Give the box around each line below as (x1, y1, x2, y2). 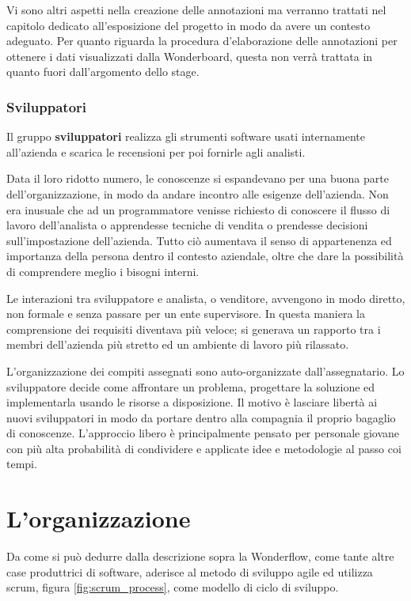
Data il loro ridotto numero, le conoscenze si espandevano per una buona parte (6, 170, 389, 187)
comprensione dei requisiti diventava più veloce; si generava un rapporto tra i (6, 320, 381, 337)
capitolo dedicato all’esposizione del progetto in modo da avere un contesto (6, 17, 371, 33)
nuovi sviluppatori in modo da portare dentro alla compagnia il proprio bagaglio (6, 409, 396, 425)
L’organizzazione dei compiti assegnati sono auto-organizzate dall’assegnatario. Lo (6, 362, 405, 379)
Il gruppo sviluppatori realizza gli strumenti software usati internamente (6, 128, 365, 145)
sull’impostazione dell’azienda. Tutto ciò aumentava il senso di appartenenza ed (6, 232, 392, 248)
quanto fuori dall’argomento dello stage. (6, 63, 200, 80)
